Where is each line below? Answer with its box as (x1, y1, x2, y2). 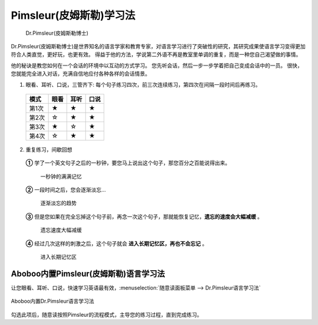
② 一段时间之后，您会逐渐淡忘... (25, 186, 106, 193)
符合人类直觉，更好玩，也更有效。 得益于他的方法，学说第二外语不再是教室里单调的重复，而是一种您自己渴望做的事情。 (11, 51, 302, 58)
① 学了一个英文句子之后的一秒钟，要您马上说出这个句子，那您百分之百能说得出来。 (25, 159, 231, 166)
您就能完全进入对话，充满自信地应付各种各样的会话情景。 (11, 70, 150, 77)
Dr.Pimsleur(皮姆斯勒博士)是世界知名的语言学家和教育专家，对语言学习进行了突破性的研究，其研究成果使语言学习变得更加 (11, 42, 306, 50)
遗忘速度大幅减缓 (40, 226, 82, 234)
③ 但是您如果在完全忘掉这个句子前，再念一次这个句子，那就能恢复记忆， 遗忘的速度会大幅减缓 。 (25, 213, 263, 220)
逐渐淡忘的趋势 (40, 199, 77, 206)
